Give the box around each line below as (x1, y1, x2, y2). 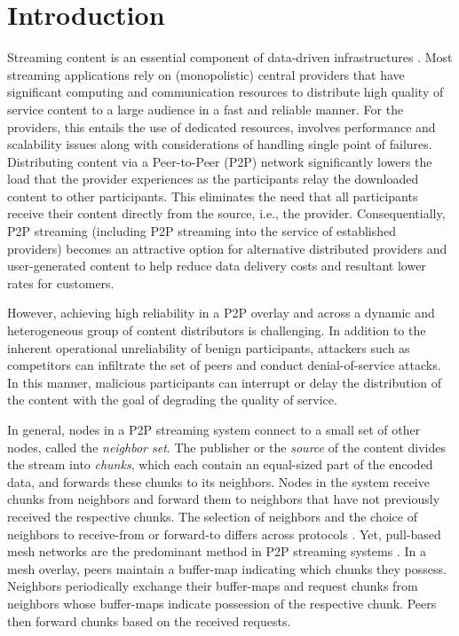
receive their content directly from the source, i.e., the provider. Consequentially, (7, 204, 446, 223)
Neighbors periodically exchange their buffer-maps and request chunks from (7, 577, 418, 595)
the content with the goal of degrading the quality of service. (7, 390, 337, 409)
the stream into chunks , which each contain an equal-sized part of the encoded (7, 455, 433, 474)
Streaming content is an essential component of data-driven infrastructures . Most (7, 48, 453, 67)
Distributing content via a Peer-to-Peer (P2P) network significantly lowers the (7, 152, 432, 170)
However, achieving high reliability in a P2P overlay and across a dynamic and (7, 303, 435, 322)
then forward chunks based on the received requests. (7, 611, 291, 630)
